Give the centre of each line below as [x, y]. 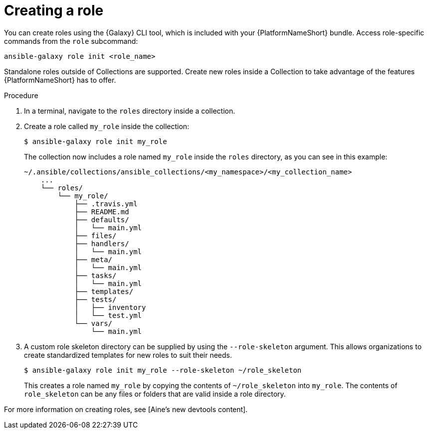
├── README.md [102, 212]
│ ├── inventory [110, 307]
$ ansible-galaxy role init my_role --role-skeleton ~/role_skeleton [163, 370]
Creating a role [54, 10]
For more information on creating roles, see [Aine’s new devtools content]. [126, 409]
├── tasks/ [96, 275]
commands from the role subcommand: [71, 41]
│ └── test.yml [108, 315]
